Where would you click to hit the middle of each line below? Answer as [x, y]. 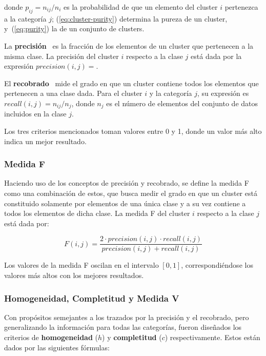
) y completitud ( [132, 337]
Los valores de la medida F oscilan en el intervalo [81, 265]
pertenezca [241, 7]
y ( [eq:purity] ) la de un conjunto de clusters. [74, 28]
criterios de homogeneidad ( [51, 337]
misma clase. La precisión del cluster [62, 56]
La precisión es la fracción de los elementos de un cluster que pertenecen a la [129, 45]
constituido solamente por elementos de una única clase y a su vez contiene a [125, 203]
